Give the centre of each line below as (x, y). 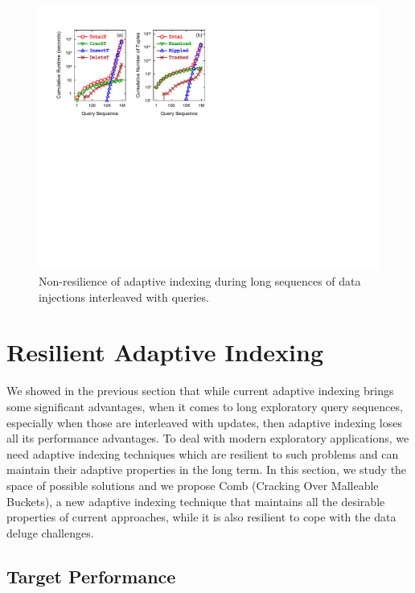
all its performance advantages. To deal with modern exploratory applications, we (208, 438)
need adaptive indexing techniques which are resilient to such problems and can (203, 453)
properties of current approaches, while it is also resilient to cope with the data (201, 517)
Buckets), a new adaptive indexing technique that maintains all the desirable (196, 501)
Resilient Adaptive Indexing (165, 352)
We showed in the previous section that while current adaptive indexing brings (200, 391)
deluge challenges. (50, 532)
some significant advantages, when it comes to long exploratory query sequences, (205, 407)
